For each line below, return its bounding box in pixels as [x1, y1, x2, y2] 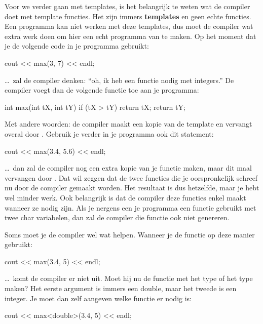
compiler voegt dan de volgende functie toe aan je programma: [5, 85, 199, 95]
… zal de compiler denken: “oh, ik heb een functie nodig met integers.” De [5, 74, 234, 85]
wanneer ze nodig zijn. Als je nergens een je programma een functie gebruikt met [5, 202, 256, 213]
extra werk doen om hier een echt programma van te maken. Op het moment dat [5, 30, 256, 41]
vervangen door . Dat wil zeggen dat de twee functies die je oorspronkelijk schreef [5, 172, 258, 183]
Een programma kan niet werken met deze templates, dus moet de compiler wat [5, 21, 253, 31]
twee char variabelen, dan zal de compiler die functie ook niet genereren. [5, 212, 230, 223]
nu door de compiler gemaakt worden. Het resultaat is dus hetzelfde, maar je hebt [5, 182, 259, 193]
